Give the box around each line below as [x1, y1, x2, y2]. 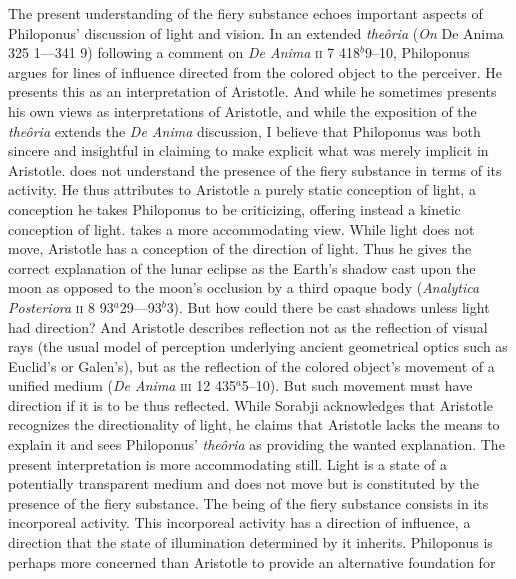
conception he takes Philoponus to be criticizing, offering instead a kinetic [8, 198, 461, 219]
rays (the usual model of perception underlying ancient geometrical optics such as [8, 336, 508, 357]
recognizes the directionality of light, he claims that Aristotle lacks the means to [8, 414, 500, 435]
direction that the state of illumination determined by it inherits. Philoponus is [8, 532, 493, 553]
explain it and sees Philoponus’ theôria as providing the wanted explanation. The [8, 434, 505, 455]
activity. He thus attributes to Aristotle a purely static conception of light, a [8, 179, 476, 200]
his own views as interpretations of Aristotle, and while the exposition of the [8, 100, 477, 121]
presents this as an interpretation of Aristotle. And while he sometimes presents [8, 81, 497, 102]
